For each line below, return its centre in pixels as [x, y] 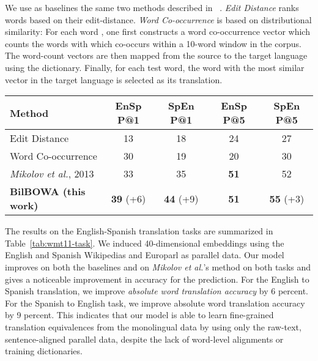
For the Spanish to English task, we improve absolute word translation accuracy [155, 303]
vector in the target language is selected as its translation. [114, 79]
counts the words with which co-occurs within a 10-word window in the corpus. [153, 43]
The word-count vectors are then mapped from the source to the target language [156, 55]
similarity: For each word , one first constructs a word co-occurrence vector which [157, 32]
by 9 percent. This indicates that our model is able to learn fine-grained [139, 315]
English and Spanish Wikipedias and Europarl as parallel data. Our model [145, 255]
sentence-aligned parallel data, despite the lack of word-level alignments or [144, 339]
